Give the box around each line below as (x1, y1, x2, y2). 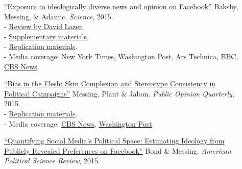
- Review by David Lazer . (4, 21, 84, 32)
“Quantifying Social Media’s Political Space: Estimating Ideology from (4, 135, 225, 146)
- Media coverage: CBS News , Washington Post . (4, 118, 154, 129)
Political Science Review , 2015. (4, 155, 100, 166)
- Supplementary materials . (4, 31, 89, 41)
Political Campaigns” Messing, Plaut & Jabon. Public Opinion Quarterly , (4, 88, 234, 99)
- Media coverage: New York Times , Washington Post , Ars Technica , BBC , (4, 51, 238, 61)
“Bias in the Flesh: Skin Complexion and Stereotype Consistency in (4, 78, 216, 89)
